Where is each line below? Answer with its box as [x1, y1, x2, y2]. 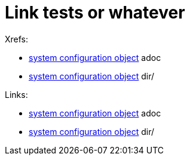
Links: [5, 89, 28, 100]
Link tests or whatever [5, 2, 185, 23]
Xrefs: [5, 33, 29, 44]
